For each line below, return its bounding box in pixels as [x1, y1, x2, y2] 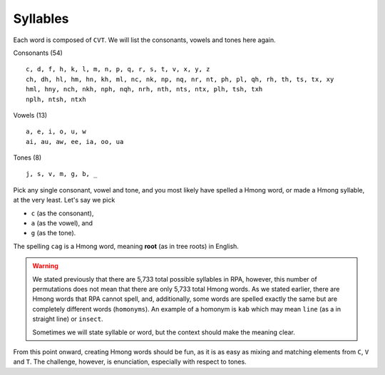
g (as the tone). [31, 229, 76, 237]
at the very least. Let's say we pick [13, 196, 115, 205]
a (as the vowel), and [31, 219, 93, 227]
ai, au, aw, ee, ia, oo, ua [26, 138, 124, 145]
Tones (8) [13, 153, 42, 162]
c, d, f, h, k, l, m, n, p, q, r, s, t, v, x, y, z [26, 65, 210, 73]
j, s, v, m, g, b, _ [26, 170, 98, 178]
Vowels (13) [13, 111, 48, 119]
